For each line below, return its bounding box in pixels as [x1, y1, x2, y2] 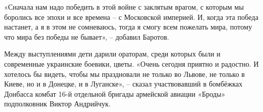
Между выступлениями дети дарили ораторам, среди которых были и [4, 48, 221, 59]
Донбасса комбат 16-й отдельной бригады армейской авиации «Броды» [4, 88, 226, 99]
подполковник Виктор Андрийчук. [4, 98, 111, 109]
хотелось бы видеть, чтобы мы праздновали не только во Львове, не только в [4, 68, 245, 79]
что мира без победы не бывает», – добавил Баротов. [4, 31, 169, 42]
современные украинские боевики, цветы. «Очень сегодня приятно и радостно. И [4, 58, 259, 69]
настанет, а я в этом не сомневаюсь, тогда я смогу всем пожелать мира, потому [4, 21, 252, 32]
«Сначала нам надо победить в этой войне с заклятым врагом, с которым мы [4, 2, 244, 12]
